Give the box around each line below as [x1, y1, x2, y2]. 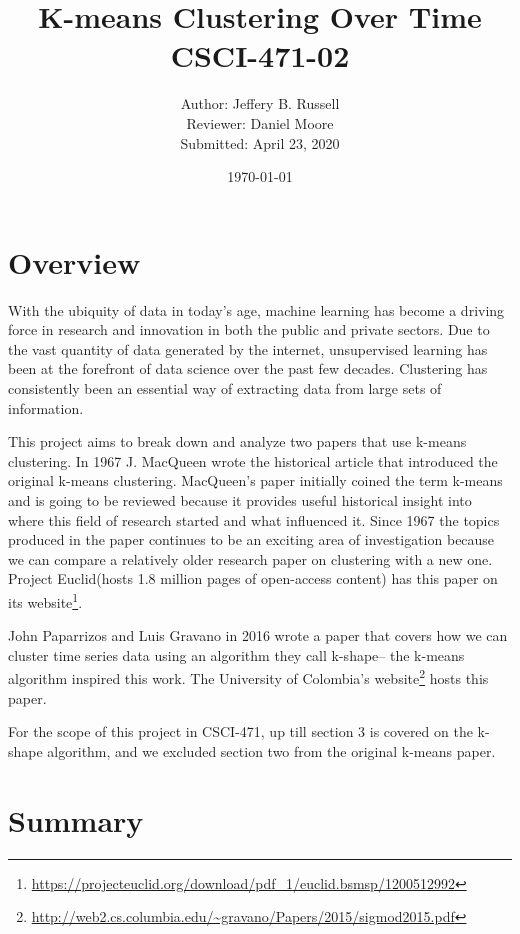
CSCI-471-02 [170, 35, 350, 76]
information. [8, 397, 84, 418]
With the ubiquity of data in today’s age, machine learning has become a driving [8, 299, 505, 320]
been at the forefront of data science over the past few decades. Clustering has [8, 358, 488, 379]
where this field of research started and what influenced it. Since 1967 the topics [8, 509, 500, 530]
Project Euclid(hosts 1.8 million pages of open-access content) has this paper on [8, 568, 498, 589]
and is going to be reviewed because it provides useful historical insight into [8, 489, 472, 510]
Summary [8, 799, 144, 840]
